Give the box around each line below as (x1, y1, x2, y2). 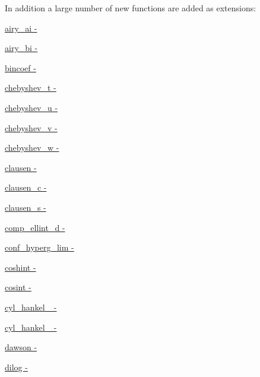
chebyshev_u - (5, 101, 58, 113)
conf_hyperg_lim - (5, 241, 74, 254)
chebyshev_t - (5, 81, 56, 94)
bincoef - (5, 61, 36, 74)
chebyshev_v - (5, 121, 58, 134)
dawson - (5, 341, 37, 353)
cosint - (5, 281, 31, 293)
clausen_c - (5, 181, 47, 194)
